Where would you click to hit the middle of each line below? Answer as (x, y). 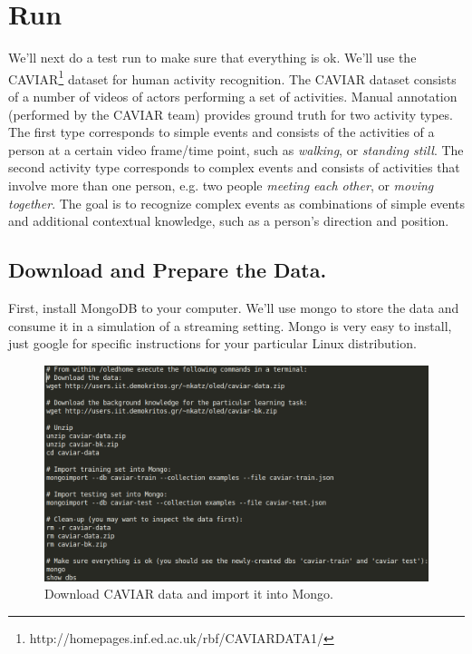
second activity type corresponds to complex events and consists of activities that (234, 167)
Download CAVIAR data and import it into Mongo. (189, 594)
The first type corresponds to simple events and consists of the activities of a (222, 132)
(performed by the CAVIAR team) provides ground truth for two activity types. (231, 114)
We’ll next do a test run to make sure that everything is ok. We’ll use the (212, 58)
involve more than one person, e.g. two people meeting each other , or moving (221, 185)
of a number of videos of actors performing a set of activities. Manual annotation (233, 96)
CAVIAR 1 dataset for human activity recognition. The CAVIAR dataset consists (232, 77)
